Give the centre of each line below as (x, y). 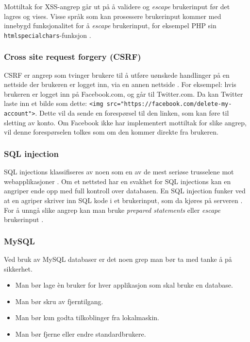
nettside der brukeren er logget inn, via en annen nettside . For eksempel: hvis (120, 84)
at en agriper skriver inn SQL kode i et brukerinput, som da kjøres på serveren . (123, 200)
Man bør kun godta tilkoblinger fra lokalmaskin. (87, 317)
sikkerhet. (18, 268)
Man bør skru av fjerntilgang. (59, 301)
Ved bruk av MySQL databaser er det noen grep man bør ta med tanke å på (118, 259)
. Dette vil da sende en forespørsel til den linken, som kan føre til (132, 113)
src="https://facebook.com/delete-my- (169, 104)
